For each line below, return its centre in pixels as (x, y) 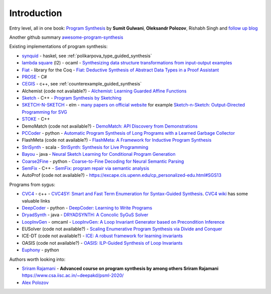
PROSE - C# (34, 77)
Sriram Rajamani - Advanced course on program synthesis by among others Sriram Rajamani (120, 268)
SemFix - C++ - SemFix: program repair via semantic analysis (86, 168)
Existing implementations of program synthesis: (58, 46)
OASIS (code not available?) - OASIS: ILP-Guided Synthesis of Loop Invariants (102, 243)
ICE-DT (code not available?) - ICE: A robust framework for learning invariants (102, 236)
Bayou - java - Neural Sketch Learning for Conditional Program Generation (99, 154)
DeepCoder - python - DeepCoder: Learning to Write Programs (87, 208)
